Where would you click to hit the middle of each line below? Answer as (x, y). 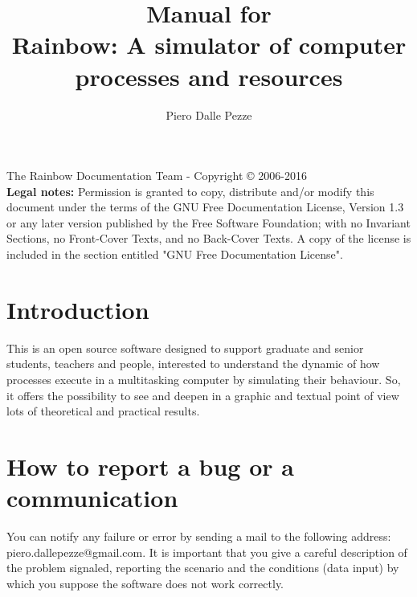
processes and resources (209, 76)
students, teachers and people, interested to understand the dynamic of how (193, 364)
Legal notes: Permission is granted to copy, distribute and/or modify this (190, 191)
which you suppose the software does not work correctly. (145, 583)
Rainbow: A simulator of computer (209, 45)
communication (92, 498)
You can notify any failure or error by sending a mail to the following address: (199, 536)
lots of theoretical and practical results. (103, 411)
